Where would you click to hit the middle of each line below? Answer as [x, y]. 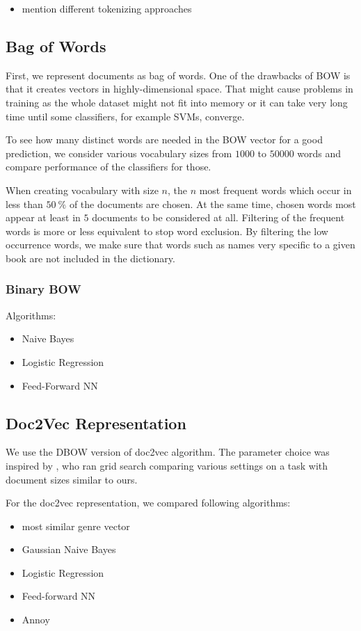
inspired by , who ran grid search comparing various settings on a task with [167, 465]
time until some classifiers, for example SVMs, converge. [125, 116]
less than [24, 203]
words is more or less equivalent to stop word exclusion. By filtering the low [167, 231]
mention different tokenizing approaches [107, 8]
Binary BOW [43, 289]
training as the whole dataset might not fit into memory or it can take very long [177, 102]
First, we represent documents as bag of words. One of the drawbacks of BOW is [178, 75]
